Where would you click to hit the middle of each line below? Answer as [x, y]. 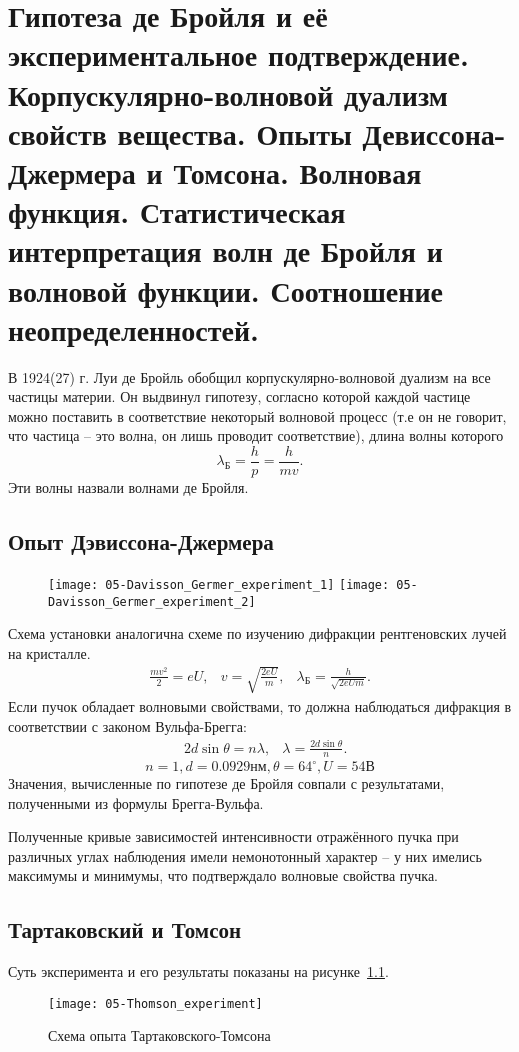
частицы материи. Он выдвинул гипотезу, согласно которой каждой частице [239, 396]
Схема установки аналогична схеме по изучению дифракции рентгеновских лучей [257, 633]
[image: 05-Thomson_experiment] [155, 1003]
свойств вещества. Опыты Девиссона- [257, 132]
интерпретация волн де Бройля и [225, 250]
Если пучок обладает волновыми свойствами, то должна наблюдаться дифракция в [260, 705]
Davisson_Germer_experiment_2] [152, 601]
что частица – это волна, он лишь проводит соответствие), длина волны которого [256, 435]
